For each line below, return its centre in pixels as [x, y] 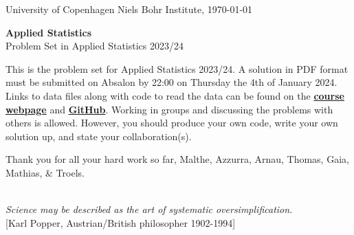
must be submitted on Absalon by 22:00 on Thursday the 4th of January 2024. [172, 82]
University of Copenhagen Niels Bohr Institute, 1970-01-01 [129, 9]
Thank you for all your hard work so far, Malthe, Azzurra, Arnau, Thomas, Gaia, [177, 159]
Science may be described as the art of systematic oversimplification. [149, 209]
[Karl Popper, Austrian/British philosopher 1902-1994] [121, 222]
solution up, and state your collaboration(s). [99, 136]
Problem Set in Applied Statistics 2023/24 [95, 46]
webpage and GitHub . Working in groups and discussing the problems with [169, 109]
